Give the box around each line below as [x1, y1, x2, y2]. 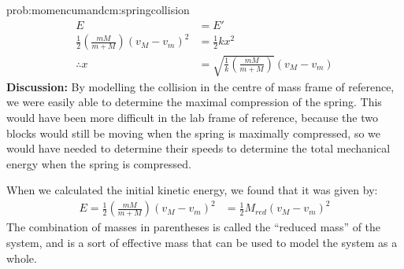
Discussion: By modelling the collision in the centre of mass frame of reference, [6, 78, 395, 94]
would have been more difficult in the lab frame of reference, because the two [6, 109, 378, 125]
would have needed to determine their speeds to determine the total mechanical [6, 140, 391, 157]
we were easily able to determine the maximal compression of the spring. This [6, 94, 382, 110]
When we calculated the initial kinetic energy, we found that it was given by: [6, 182, 378, 198]
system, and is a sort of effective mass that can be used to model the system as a [6, 234, 398, 251]
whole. [6, 249, 37, 266]
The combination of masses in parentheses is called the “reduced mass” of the [6, 219, 381, 235]
